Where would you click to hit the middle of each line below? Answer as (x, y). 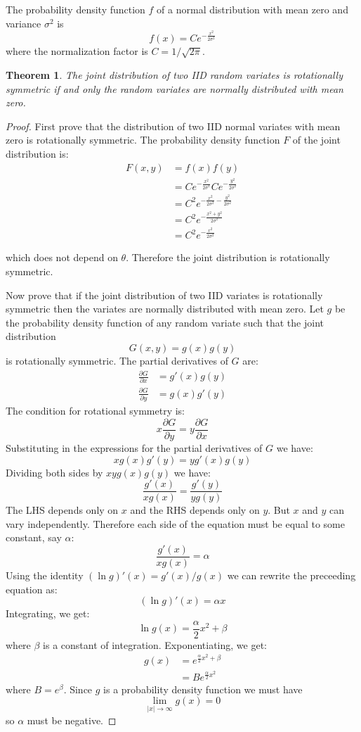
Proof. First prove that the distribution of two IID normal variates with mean (173, 126)
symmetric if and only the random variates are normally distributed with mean (175, 88)
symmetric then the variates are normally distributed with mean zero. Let (165, 309)
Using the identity (45, 575)
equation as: (32, 589)
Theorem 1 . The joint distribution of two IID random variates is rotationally (174, 75)
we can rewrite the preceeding (291, 575)
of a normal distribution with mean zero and (252, 9)
